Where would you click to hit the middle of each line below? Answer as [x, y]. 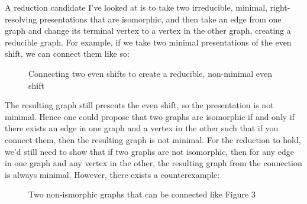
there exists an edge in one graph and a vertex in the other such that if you [142, 128]
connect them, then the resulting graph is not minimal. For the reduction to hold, [153, 139]
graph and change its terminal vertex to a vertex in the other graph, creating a [148, 30]
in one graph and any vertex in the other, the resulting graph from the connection [153, 163]
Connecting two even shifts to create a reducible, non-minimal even [151, 73]
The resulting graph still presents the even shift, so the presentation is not [139, 105]
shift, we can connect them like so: [67, 54]
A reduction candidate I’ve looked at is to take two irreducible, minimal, [136, 7]
